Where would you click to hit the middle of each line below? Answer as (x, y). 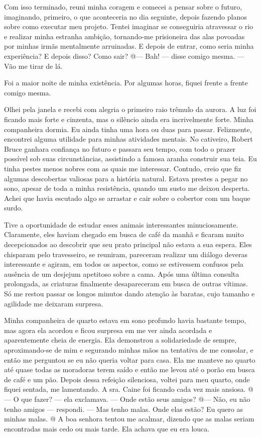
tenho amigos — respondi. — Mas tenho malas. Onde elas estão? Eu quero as (123, 409)
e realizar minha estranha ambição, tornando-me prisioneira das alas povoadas (124, 36)
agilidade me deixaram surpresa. (54, 303)
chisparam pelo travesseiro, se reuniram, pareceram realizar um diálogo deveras (126, 254)
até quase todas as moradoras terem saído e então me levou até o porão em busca (129, 369)
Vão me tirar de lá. (33, 66)
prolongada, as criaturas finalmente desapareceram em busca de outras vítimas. (126, 284)
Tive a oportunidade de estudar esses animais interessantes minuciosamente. (121, 224)
